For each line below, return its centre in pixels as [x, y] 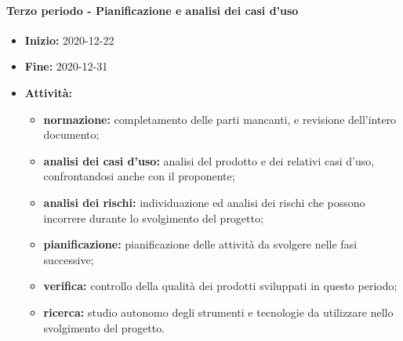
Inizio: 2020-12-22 [69, 40]
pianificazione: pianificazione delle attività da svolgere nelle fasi [200, 244]
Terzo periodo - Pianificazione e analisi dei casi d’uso [152, 10]
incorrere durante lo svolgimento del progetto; [153, 218]
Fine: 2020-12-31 [66, 66]
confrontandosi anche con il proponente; [139, 176]
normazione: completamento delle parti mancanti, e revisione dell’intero [220, 119]
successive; [69, 259]
